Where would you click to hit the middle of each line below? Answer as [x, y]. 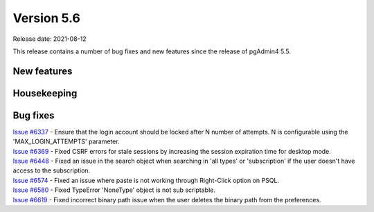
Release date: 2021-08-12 [50, 39]
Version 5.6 [47, 18]
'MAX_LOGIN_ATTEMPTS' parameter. [66, 141]
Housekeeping [45, 93]
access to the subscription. [52, 170]
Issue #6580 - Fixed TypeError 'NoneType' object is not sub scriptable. [114, 190]
